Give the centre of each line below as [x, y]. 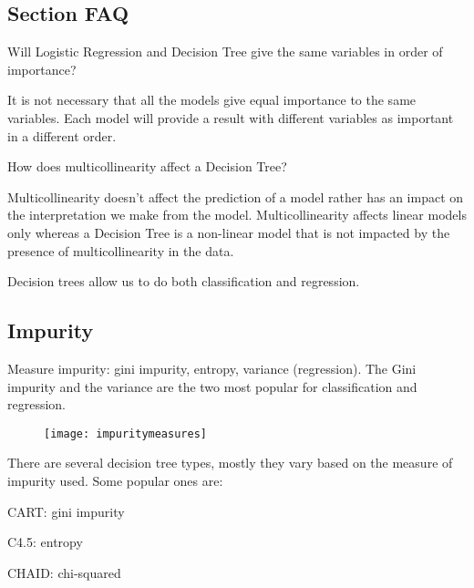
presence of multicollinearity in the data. [121, 250]
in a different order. [62, 135]
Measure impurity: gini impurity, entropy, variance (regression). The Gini [212, 368]
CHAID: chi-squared [64, 572]
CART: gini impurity [66, 511]
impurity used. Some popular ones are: [115, 480]
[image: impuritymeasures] [125, 433]
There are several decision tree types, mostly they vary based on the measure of [230, 463]
